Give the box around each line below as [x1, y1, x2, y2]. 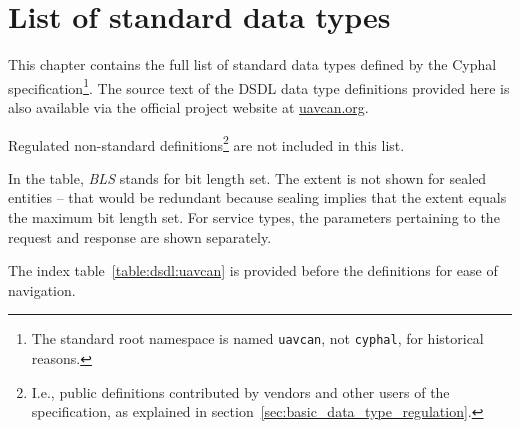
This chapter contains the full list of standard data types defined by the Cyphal [8, 54, 497, 75]
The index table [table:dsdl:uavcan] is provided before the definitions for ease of [8, 260, 498, 281]
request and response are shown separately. [8, 226, 272, 247]
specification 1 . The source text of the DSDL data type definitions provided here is [8, 74, 510, 98]
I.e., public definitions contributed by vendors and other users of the [31, 381, 450, 402]
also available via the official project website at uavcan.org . [8, 96, 369, 117]
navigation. [8, 279, 76, 300]
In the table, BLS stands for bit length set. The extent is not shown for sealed [8, 167, 487, 188]
